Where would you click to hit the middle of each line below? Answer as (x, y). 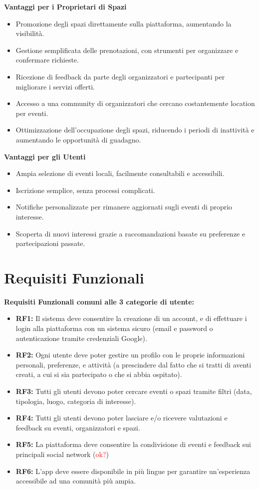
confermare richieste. (47, 60)
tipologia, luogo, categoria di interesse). (76, 401)
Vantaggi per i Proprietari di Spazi (65, 6)
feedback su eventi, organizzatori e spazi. (78, 427)
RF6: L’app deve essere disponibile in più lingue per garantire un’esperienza (133, 471)
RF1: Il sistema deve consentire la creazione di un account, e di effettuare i (131, 318)
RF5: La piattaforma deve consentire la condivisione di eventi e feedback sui (133, 444)
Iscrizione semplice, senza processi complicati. (85, 190)
